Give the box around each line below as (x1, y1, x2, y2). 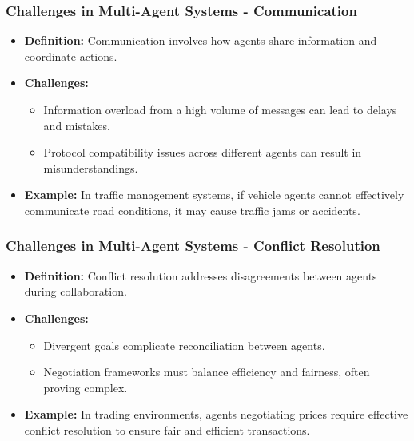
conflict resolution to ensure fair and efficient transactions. (24, 421, 310, 438)
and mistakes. (43, 117, 110, 133)
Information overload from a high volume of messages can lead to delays (43, 101, 397, 117)
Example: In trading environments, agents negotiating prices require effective (24, 406, 408, 423)
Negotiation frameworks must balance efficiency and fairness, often (43, 364, 370, 380)
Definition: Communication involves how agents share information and (24, 32, 377, 49)
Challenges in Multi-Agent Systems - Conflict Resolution (6, 236, 380, 256)
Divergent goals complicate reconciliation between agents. (43, 336, 325, 353)
